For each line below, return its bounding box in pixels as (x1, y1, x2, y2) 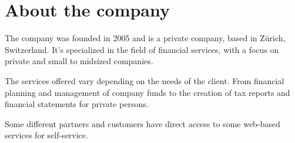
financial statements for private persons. (5, 98, 149, 110)
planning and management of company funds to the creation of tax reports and (5, 86, 290, 98)
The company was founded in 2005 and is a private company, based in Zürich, (5, 32, 286, 44)
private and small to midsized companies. (5, 55, 153, 67)
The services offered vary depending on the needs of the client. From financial (5, 74, 284, 87)
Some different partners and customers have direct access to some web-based (5, 117, 280, 129)
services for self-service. (5, 129, 88, 141)
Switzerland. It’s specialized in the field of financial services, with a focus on (5, 43, 279, 55)
